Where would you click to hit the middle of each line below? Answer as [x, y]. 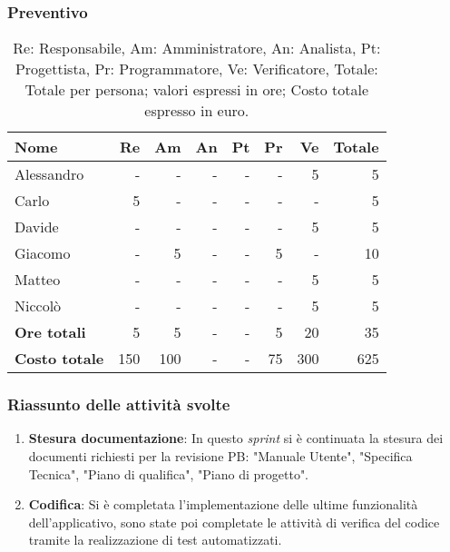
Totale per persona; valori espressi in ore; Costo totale [197, 90]
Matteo [38, 280]
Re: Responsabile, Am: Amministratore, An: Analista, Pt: [197, 48]
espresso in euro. [197, 111]
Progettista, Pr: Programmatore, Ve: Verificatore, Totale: [196, 69]
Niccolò [38, 306]
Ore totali [50, 332]
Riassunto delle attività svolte [119, 404]
